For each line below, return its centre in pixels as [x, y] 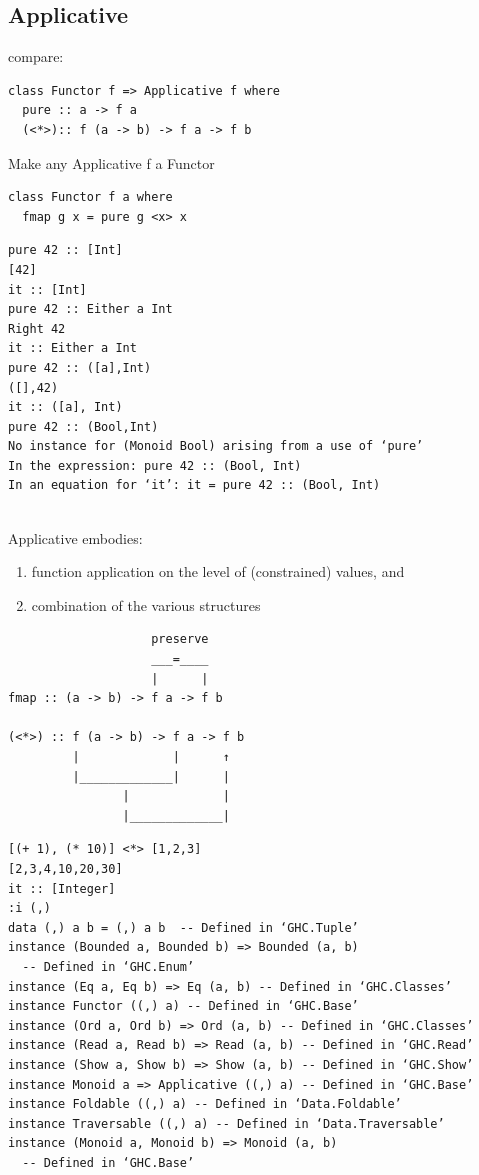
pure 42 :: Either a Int [90, 309]
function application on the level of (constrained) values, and [218, 571]
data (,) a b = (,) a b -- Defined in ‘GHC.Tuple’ [183, 927]
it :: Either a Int [72, 348]
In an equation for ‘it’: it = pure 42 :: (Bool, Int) [194, 485]
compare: [36, 56]
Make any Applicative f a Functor [111, 162]
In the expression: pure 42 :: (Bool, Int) [155, 465]
